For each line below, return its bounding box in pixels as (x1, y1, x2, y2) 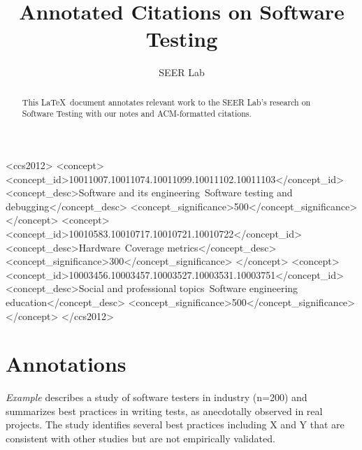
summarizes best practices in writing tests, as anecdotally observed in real (6, 403, 323, 418)
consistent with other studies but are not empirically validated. (6, 431, 275, 446)
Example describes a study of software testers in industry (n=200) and (6, 390, 307, 405)
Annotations (6, 349, 126, 378)
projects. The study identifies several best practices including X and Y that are (6, 417, 345, 432)
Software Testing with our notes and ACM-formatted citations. (22, 108, 252, 119)
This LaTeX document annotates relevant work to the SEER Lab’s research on (22, 96, 311, 108)
